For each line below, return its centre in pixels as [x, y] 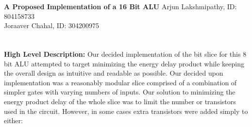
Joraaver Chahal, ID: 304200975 [52, 25]
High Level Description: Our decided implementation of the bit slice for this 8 [125, 54]
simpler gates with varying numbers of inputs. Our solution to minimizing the [120, 92]
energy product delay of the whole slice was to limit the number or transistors [120, 101]
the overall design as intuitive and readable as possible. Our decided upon [114, 73]
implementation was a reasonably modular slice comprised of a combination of [120, 82]
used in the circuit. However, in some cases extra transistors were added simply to [126, 111]
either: [13, 120]
